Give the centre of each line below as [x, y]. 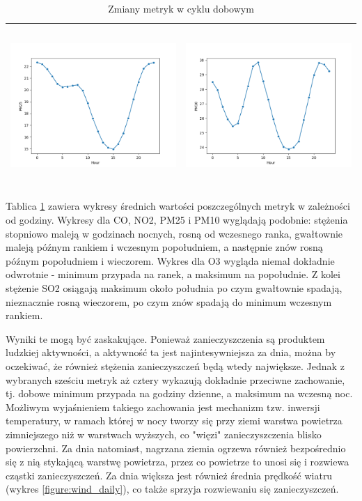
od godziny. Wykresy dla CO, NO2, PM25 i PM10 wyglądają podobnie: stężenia [177, 220]
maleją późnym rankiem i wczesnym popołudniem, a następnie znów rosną [164, 247]
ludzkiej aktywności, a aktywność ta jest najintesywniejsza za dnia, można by [171, 352]
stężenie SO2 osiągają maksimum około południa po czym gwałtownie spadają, [174, 288]
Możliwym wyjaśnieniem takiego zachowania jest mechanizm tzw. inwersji [163, 407]
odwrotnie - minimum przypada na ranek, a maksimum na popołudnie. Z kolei [173, 274]
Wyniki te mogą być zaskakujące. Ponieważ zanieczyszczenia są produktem [165, 338]
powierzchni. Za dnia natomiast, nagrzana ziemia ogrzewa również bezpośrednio [176, 448]
